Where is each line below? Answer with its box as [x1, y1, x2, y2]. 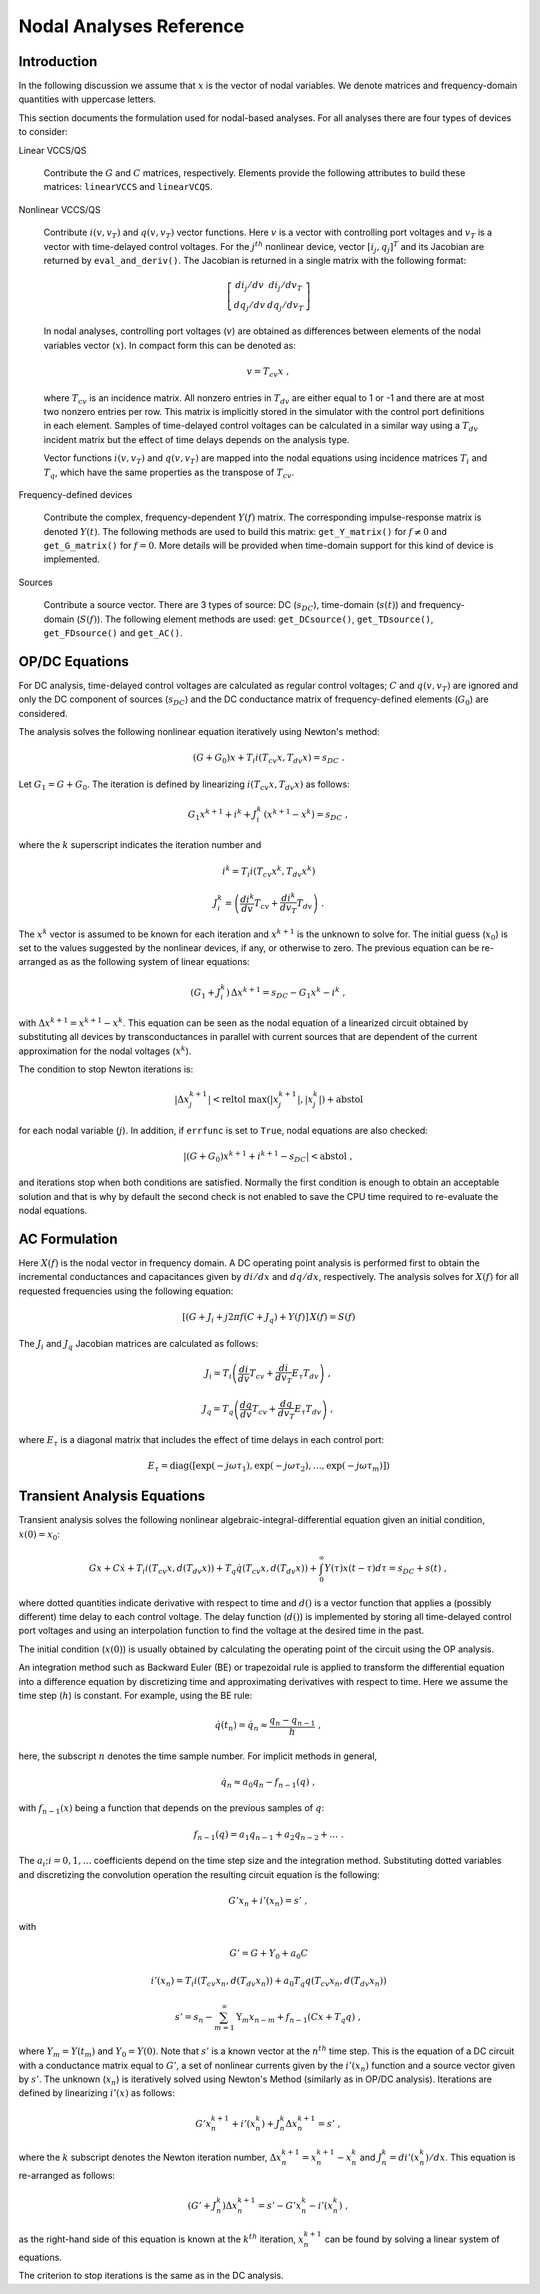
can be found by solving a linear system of [324, 2233, 500, 2245]
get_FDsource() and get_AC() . [43, 627, 184, 639]
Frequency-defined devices [18, 488, 133, 500]
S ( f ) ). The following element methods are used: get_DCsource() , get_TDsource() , [79, 613, 434, 625]
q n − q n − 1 [269, 1715, 316, 1728]
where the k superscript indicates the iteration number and [18, 839, 262, 851]
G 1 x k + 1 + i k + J [187, 807, 257, 822]
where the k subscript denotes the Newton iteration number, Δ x [18, 2151, 282, 2163]
